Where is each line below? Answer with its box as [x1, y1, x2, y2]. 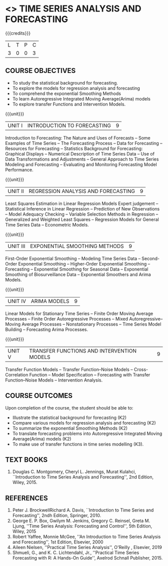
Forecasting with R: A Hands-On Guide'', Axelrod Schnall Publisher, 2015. [12, 555, 163, 561]
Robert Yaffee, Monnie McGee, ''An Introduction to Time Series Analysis [12, 533, 161, 540]
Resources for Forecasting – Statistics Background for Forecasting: [5, 145, 143, 151]
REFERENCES [5, 493, 48, 502]
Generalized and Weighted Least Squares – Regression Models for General [5, 216, 159, 222]
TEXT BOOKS [5, 455, 48, 464]
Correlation [5, 371, 28, 377]
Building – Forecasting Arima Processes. [5, 326, 88, 332]
